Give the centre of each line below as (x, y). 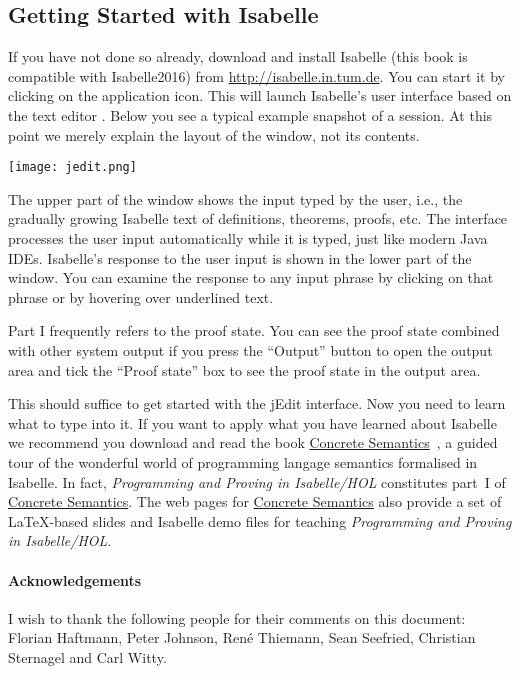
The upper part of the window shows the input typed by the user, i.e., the (235, 198)
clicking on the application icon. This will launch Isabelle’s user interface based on (260, 95)
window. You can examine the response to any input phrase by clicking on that (251, 277)
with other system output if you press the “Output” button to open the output (250, 349)
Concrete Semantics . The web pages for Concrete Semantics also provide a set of (255, 501)
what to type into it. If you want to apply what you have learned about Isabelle (252, 422)
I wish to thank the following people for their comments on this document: (237, 617)
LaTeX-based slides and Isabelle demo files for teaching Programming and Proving (260, 520)
